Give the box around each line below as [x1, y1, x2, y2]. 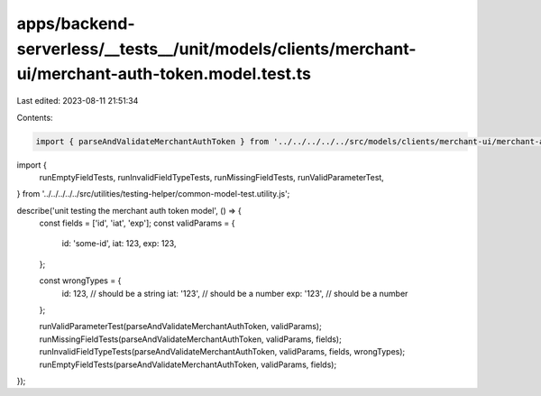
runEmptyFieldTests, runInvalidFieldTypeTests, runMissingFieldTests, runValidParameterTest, [39, 171, 385, 182]
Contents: [16, 112, 53, 123]
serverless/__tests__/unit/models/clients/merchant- [16, 39, 417, 59]
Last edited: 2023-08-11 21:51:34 [16, 96, 139, 106]
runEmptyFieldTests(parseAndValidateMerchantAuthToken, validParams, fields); [39, 359, 337, 370]
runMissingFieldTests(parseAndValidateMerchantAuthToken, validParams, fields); [39, 334, 342, 345]
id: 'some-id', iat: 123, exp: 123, [61, 238, 177, 249]
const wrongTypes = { [39, 275, 122, 286]
